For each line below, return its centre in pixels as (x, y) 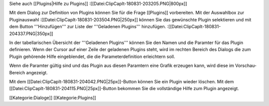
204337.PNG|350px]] (31, 33)
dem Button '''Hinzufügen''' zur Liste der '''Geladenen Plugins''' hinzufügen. (88, 27)
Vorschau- (246, 66)
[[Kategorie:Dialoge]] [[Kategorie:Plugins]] (53, 98)
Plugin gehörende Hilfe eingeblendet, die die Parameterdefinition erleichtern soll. (92, 56)
